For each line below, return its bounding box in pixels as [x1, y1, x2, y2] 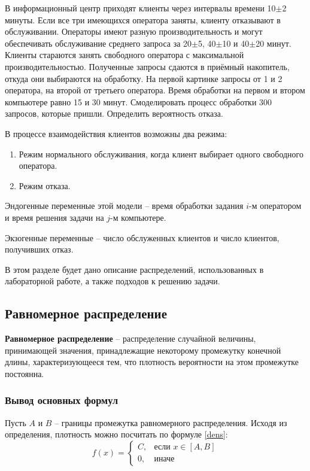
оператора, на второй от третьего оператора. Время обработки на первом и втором [5, 84, 305, 96]
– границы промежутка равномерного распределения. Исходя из [54, 416, 287, 429]
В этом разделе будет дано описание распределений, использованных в [5, 263, 264, 275]
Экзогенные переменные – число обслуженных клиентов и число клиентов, [5, 231, 279, 244]
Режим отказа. [19, 179, 71, 192]
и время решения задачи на [5, 211, 104, 223]
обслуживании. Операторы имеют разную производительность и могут [5, 25, 263, 38]
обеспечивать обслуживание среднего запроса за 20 [5, 37, 192, 49]
